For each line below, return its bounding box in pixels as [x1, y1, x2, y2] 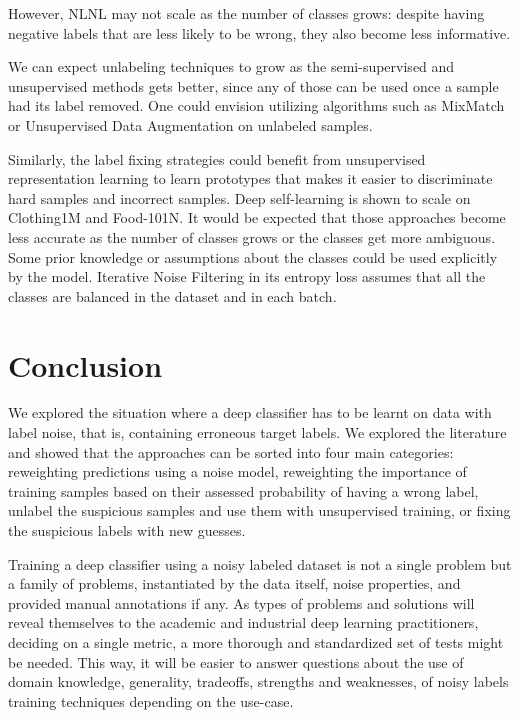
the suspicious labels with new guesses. [8, 520, 246, 540]
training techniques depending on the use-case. [8, 690, 294, 711]
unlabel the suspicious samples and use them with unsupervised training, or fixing [8, 500, 511, 521]
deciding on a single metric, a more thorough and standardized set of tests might [8, 631, 504, 652]
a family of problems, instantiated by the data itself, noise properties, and [8, 573, 461, 594]
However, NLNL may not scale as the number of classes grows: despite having [8, 3, 485, 23]
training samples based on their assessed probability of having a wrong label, [8, 480, 479, 501]
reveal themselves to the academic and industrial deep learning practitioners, [8, 612, 479, 633]
